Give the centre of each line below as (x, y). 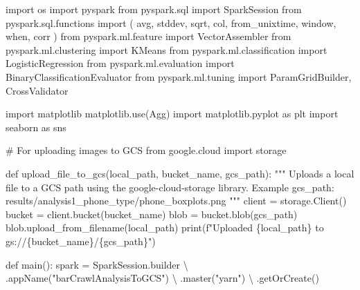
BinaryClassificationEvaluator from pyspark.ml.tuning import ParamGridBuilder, (179, 76)
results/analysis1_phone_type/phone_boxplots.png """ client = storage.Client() (176, 201)
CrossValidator (37, 90)
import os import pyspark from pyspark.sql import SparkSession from (154, 9)
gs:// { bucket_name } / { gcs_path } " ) (81, 241)
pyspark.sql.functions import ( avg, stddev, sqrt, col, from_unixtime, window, (171, 22)
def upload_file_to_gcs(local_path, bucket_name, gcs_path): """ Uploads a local (180, 173)
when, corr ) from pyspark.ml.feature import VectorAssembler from (148, 36)
